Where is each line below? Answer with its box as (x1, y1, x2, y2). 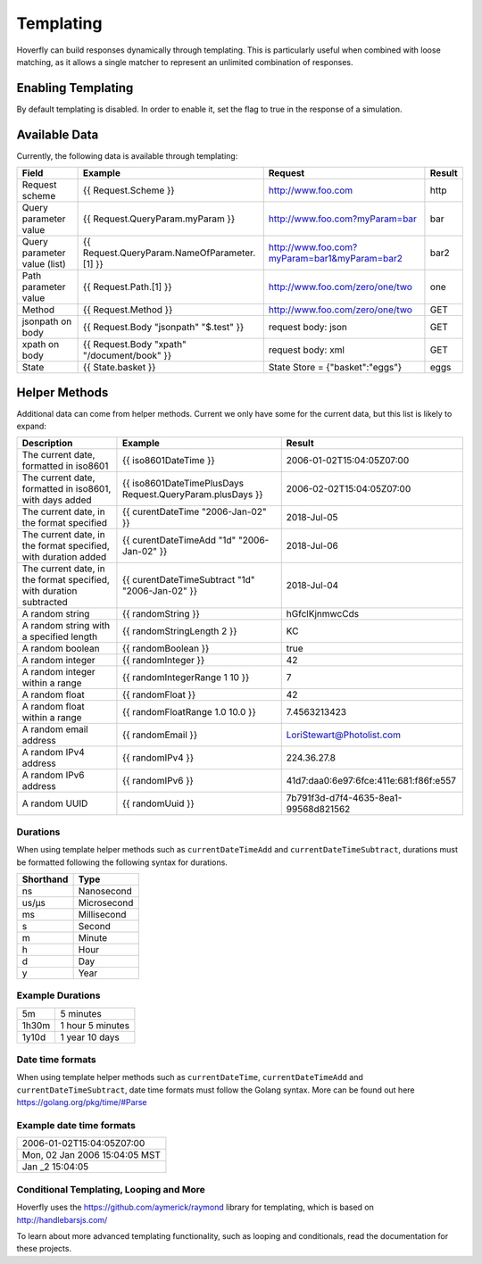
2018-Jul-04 (286, 579, 339, 592)
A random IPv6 (21, 769, 85, 781)
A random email (21, 723, 88, 736)
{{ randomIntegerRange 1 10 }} (121, 671, 250, 684)
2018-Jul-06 (286, 540, 339, 553)
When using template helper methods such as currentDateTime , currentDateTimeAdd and (16, 1072, 363, 1083)
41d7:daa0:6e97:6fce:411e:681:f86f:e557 (286, 775, 457, 787)
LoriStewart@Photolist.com (286, 728, 402, 741)
